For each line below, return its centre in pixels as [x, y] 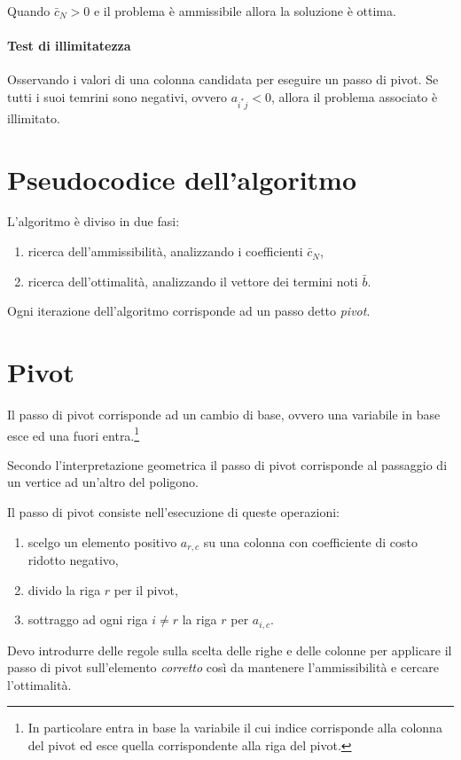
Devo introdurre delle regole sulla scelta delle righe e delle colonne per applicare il [230, 650]
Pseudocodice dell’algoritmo [182, 179]
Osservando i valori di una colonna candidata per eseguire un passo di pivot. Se [223, 79]
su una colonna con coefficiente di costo [310, 541]
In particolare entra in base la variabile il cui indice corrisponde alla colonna [235, 728]
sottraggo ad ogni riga [88, 619]
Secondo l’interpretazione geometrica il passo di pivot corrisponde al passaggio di [227, 464]
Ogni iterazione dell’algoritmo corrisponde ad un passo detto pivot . [189, 311]
